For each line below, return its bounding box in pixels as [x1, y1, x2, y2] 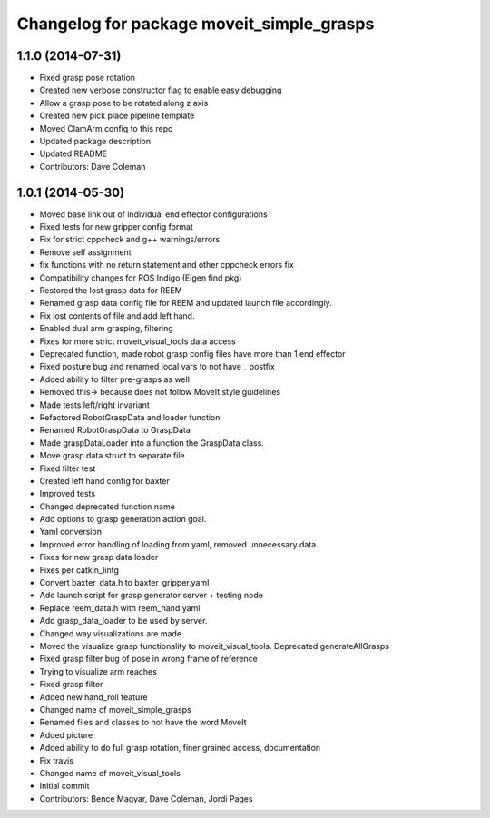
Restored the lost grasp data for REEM [39, 285, 182, 296]
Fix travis [39, 754, 74, 766]
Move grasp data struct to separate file [39, 450, 185, 461]
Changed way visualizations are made [39, 627, 181, 639]
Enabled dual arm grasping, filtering [39, 323, 174, 334]
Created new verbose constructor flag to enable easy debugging [39, 84, 282, 95]
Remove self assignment [39, 246, 132, 258]
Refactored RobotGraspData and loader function [39, 411, 220, 422]
